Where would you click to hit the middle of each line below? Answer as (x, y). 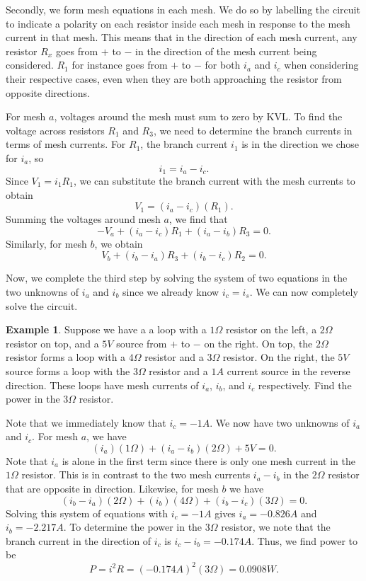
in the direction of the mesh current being (226, 51)
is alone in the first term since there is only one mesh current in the (208, 460)
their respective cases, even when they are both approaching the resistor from (174, 78)
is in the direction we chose (301, 144)
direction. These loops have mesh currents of (102, 385)
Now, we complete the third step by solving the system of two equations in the (177, 278)
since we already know (171, 291)
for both (223, 65)
